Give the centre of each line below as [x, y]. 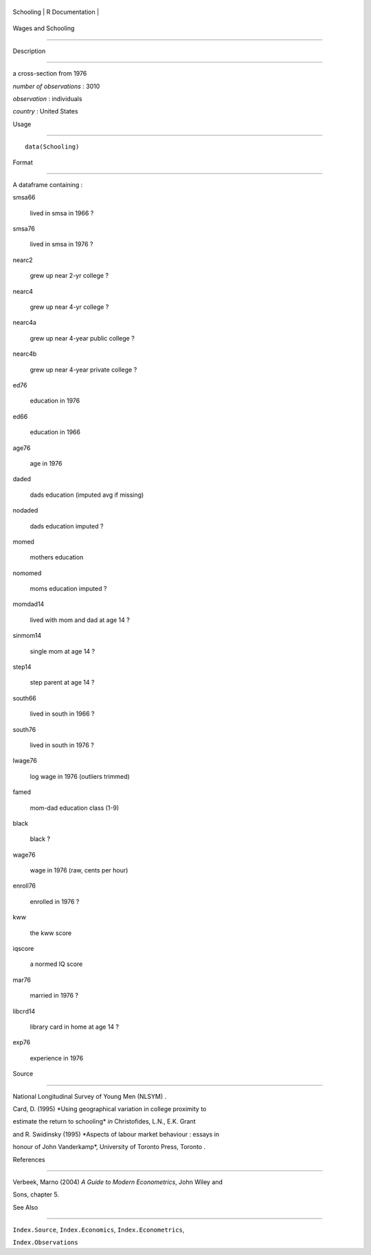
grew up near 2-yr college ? [69, 276]
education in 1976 [55, 401]
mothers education [57, 557]
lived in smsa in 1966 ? [62, 213]
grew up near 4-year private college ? [83, 369]
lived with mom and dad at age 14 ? [80, 620]
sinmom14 [27, 636]
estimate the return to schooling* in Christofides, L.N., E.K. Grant [104, 1122]
